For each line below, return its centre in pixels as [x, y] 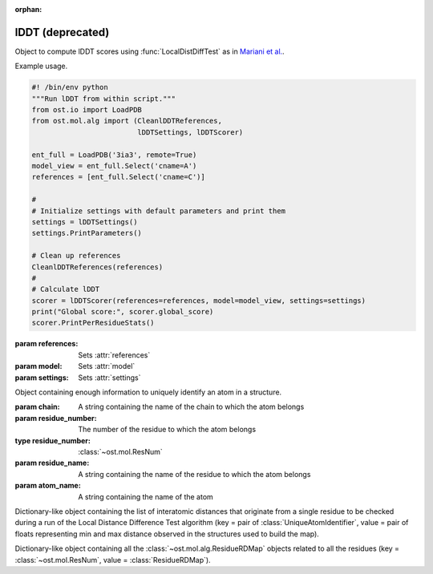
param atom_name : [48, 486]
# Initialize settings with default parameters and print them [159, 211]
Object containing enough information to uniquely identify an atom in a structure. [148, 392]
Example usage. [41, 66]
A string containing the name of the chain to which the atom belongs [191, 407]
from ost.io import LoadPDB [87, 110]
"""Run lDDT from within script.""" [104, 99]
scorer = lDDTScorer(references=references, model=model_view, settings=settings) [199, 300]
